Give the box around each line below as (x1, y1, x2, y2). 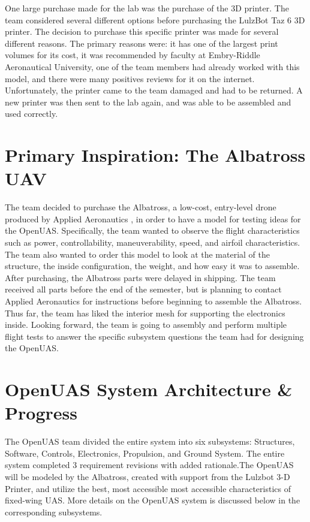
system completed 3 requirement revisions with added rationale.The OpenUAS (5, 458, 294, 471)
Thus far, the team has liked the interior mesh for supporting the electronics (5, 306, 285, 319)
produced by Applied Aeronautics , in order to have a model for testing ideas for (5, 212, 301, 225)
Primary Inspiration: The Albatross (5, 143, 306, 167)
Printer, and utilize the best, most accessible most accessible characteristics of (5, 482, 291, 494)
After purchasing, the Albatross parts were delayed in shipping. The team (5, 271, 276, 283)
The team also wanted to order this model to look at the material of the (5, 248, 270, 260)
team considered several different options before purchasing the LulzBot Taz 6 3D (5, 13, 305, 26)
